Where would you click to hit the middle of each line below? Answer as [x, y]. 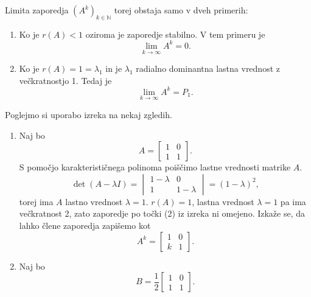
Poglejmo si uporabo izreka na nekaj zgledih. [89, 115]
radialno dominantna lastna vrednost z [208, 68]
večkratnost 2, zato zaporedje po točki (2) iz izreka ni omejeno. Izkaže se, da [162, 213]
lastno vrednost [94, 201]
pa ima [293, 201]
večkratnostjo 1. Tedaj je [65, 80]
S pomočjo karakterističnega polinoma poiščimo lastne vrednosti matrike [155, 167]
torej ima [36, 201]
